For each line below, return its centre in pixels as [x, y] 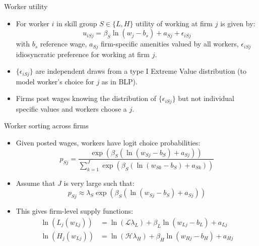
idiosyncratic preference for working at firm [83, 54]
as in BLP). [119, 81]
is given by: [238, 23]
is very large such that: [99, 183]
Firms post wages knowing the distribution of [86, 98]
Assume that [36, 183]
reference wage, [63, 44]
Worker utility [26, 6]
